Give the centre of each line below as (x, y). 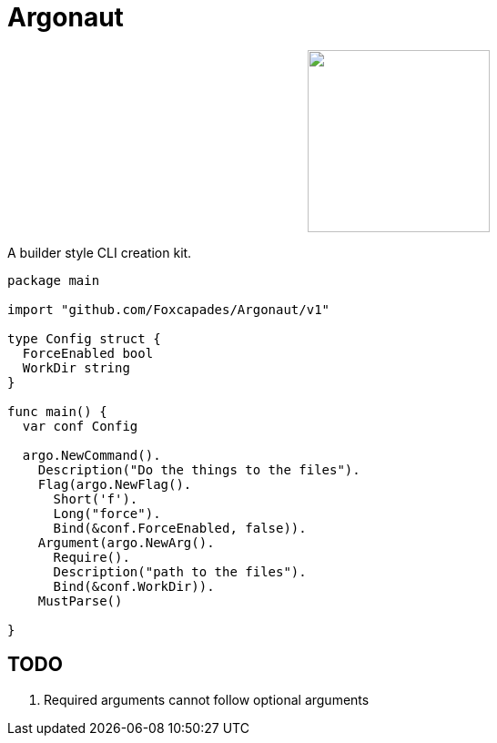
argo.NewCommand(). (91, 455)
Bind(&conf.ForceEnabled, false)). (180, 528)
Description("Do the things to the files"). (199, 469)
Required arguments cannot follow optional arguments (207, 699)
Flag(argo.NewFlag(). (115, 484)
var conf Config (80, 426)
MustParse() (80, 601)
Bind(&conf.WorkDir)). (134, 586)
